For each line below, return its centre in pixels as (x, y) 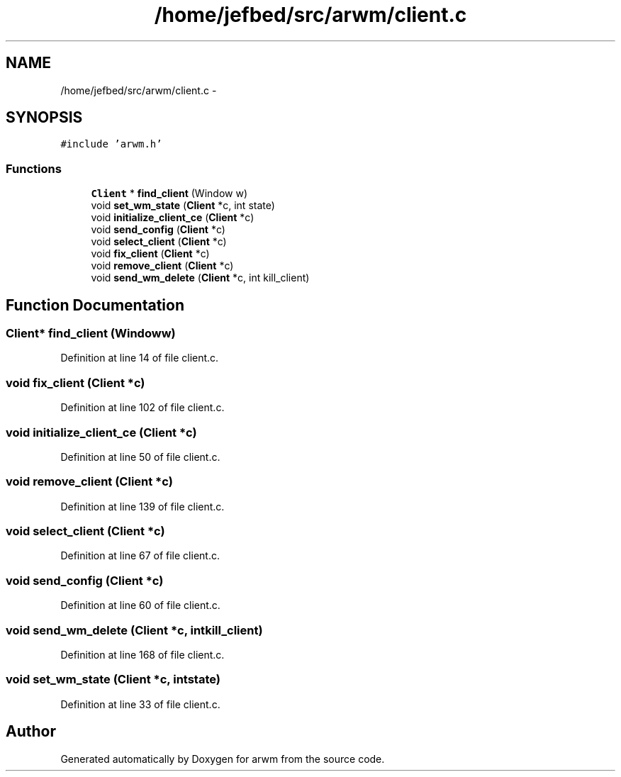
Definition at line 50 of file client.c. (140, 457)
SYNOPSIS (44, 118)
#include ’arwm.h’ (111, 144)
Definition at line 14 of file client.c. (140, 358)
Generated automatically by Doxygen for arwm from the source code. (223, 759)
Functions (34, 168)
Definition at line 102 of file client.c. (142, 408)
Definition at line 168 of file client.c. (142, 654)
